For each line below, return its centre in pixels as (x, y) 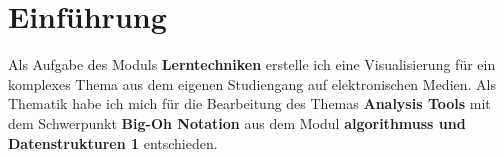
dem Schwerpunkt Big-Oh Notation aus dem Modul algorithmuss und (237, 122)
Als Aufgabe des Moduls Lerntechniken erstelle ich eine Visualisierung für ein (252, 64)
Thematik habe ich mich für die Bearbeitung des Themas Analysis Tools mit (249, 103)
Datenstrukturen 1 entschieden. (113, 142)
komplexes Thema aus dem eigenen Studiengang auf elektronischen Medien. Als (252, 83)
